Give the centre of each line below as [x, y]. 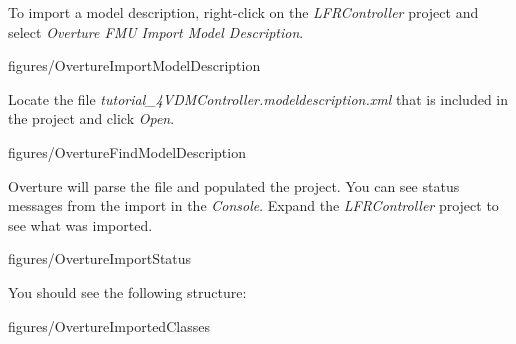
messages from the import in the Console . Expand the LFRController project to [253, 205]
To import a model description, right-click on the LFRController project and [243, 12]
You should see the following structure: [127, 291]
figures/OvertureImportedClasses [109, 325]
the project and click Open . [91, 118]
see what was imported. [80, 224]
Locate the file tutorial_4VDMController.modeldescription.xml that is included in [258, 98]
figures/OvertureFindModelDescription [127, 151]
